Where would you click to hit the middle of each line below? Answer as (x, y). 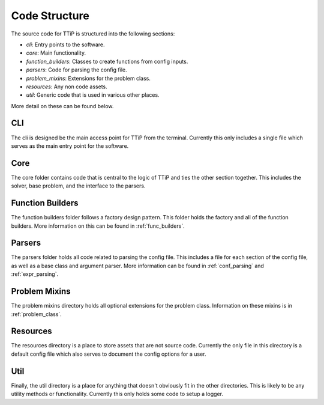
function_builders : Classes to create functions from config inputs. (107, 61)
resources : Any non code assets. (67, 87)
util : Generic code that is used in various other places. (93, 95)
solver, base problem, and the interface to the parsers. (78, 186)
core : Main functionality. (56, 53)
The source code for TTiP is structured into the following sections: (93, 34)
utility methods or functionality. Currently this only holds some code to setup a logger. (117, 394)
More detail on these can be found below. (62, 106)
